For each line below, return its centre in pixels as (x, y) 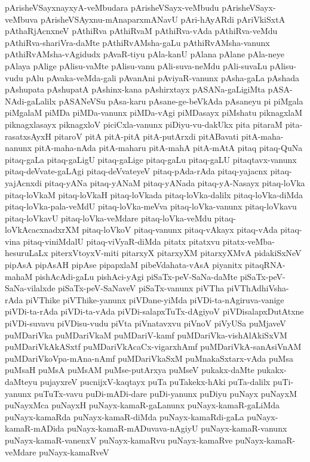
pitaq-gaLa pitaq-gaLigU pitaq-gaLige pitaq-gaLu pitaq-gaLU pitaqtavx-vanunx (151, 159)
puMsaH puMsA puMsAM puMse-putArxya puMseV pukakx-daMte (130, 370)
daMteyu (21, 381)
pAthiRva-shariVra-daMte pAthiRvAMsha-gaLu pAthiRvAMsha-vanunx (137, 42)
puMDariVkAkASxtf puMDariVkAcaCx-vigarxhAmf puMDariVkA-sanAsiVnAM (153, 346)
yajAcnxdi (23, 182)
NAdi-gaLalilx (30, 101)
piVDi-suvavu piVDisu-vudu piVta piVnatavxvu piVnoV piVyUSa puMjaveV (145, 323)
